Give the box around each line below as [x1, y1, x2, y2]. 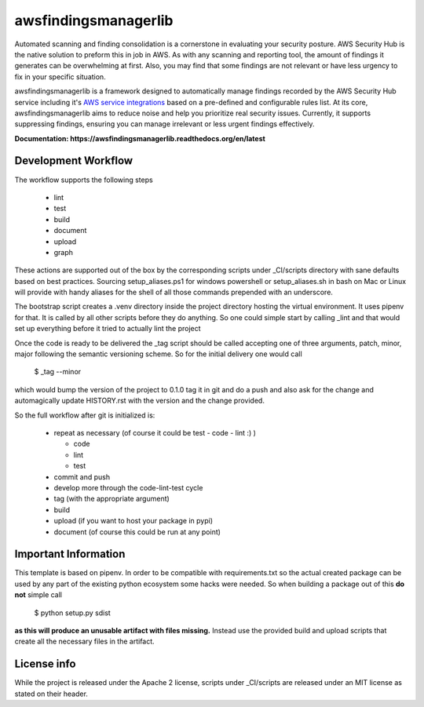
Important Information [14, 548, 126, 561]
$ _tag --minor [34, 367, 82, 377]
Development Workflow [14, 154, 133, 168]
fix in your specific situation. [14, 71, 106, 82]
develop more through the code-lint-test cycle [53, 483, 203, 492]
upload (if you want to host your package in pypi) [53, 516, 214, 526]
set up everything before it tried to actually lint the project [14, 324, 201, 333]
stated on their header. [14, 689, 88, 698]
